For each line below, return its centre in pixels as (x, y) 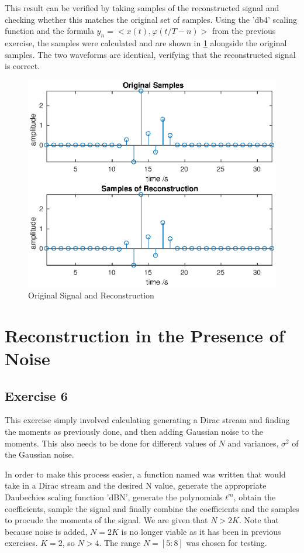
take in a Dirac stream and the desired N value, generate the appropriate (136, 485)
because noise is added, (46, 531)
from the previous (244, 31)
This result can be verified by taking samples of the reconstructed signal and (142, 8)
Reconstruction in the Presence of (145, 335)
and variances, (253, 443)
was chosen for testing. (227, 543)
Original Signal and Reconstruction (91, 295)
